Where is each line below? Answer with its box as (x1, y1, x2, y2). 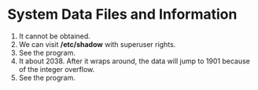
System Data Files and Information (7, 5, 238, 23)
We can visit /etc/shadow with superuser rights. (18, 39, 176, 49)
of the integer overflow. (18, 64, 95, 74)
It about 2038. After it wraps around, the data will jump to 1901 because (18, 56, 251, 66)
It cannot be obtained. (18, 31, 91, 41)
